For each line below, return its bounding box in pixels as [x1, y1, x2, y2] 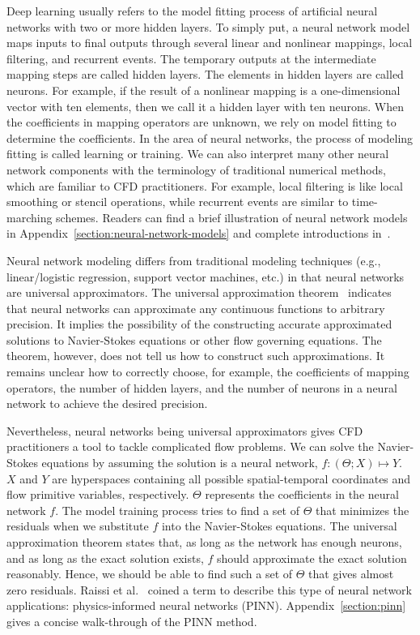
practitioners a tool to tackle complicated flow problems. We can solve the [6, 438, 374, 455]
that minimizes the [316, 501, 409, 518]
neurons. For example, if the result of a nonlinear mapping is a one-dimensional [6, 81, 401, 98]
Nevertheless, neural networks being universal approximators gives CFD [6, 422, 363, 439]
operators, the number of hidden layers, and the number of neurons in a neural [6, 379, 397, 396]
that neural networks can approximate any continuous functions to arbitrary [6, 299, 385, 316]
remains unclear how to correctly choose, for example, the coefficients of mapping [6, 363, 409, 380]
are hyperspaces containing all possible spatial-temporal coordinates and [52, 470, 411, 487]
